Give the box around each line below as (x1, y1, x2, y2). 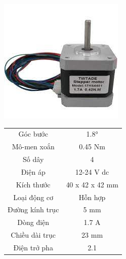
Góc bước (18, 128, 48, 139)
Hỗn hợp (78, 191, 106, 202)
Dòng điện (17, 217, 50, 228)
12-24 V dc (75, 166, 109, 177)
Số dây (23, 154, 44, 165)
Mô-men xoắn (12, 141, 55, 152)
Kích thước (16, 179, 51, 189)
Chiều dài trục (11, 230, 56, 240)
